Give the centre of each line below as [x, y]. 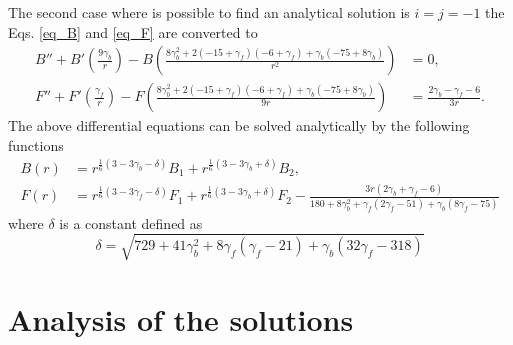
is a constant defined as [131, 222]
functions [36, 144]
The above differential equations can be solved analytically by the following [239, 125]
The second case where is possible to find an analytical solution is [209, 12]
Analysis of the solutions [181, 318]
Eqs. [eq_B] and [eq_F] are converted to [133, 31]
